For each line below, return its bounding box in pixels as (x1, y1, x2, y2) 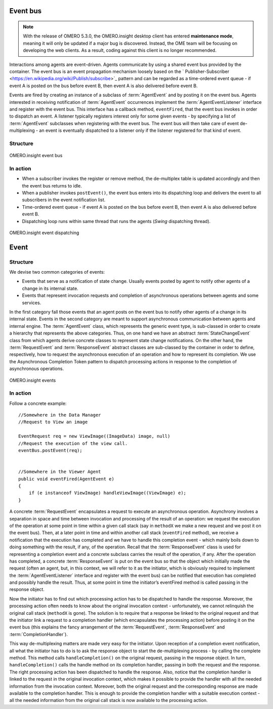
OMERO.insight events (9, 377, 56, 383)
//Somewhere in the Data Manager (18, 412, 101, 418)
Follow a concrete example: (9, 400, 67, 406)
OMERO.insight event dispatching (9, 230, 79, 236)
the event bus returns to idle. (22, 182, 82, 189)
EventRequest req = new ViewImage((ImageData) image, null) (18, 433, 170, 439)
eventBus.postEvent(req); (18, 447, 83, 454)
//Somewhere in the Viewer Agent (18, 469, 101, 475)
